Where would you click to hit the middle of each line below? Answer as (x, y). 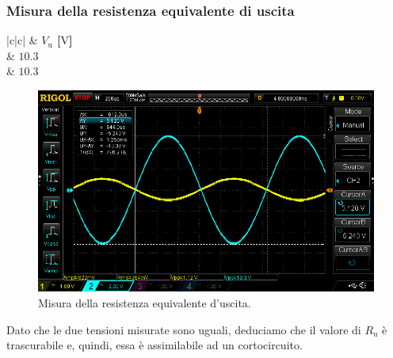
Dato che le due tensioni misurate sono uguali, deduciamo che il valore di (184, 329)
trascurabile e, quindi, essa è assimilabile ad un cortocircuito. (155, 345)
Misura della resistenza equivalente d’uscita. (145, 302)
